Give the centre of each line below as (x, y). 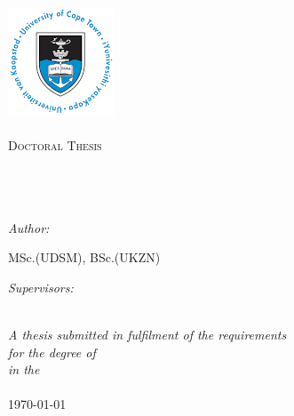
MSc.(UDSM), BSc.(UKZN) (84, 257)
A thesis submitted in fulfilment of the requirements (147, 334)
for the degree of (52, 352)
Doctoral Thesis (55, 145)
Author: (29, 227)
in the (24, 369)
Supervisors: (41, 287)
